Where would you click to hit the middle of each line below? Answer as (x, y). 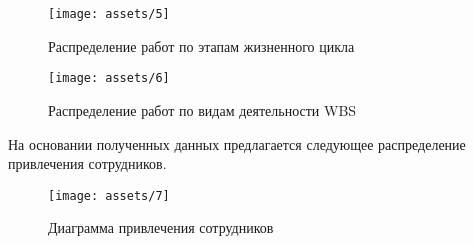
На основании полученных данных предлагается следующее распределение (237, 143)
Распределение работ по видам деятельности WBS (202, 109)
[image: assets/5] (109, 14)
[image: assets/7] (109, 195)
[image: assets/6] (109, 78)
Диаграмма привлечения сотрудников (161, 227)
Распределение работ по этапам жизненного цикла (201, 45)
